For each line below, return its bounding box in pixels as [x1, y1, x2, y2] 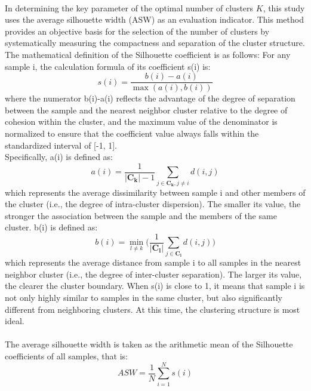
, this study [263, 1, 305, 14]
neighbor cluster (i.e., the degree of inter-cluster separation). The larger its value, [5, 267, 302, 280]
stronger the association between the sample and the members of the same [5, 209, 277, 221]
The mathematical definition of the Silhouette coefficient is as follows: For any [5, 48, 291, 60]
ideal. [5, 315, 24, 327]
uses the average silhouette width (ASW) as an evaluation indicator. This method [5, 13, 304, 26]
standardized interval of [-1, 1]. [5, 138, 118, 151]
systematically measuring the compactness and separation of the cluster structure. [5, 36, 305, 49]
